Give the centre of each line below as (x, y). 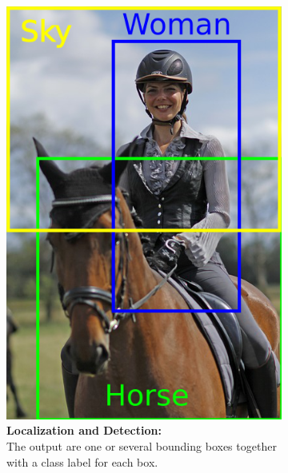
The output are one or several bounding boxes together (142, 445)
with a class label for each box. (82, 461)
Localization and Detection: (84, 430)
